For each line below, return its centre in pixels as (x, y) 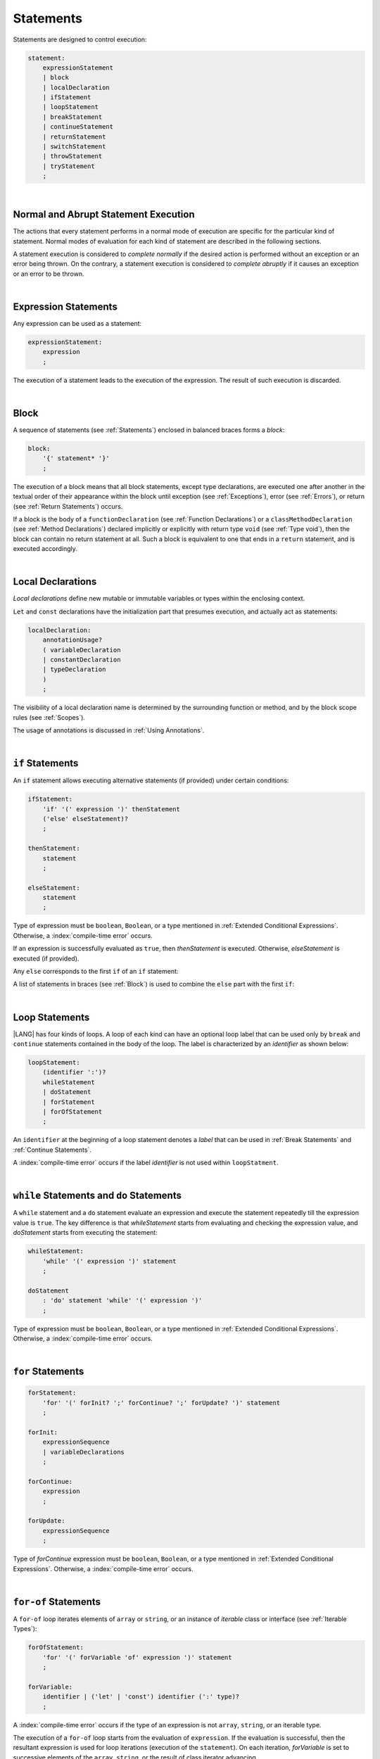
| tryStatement (69, 166)
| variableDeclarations (83, 1452)
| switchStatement (74, 147)
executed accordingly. (45, 549)
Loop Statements (51, 1017)
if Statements (46, 763)
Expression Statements (65, 306)
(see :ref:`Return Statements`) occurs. (68, 506)
